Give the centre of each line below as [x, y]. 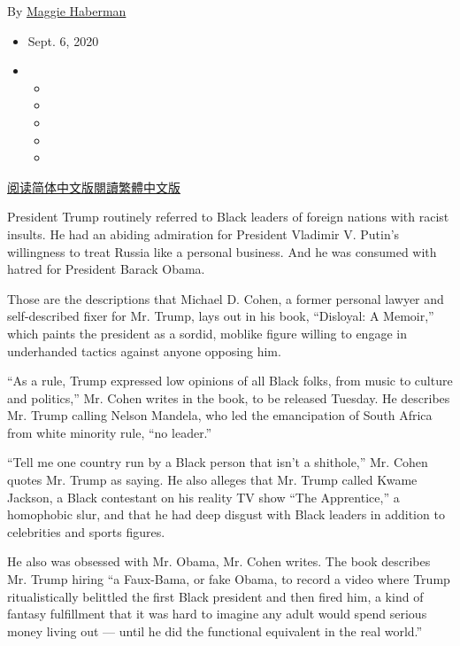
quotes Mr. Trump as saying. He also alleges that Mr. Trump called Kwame [212, 480]
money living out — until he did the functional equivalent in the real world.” [215, 630]
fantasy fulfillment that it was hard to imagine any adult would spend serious [217, 614]
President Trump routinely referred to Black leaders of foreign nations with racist [228, 217]
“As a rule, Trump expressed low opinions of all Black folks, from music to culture [230, 381]
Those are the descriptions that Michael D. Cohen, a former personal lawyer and [226, 298]
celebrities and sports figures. [86, 531]
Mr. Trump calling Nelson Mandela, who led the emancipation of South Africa [220, 415]
